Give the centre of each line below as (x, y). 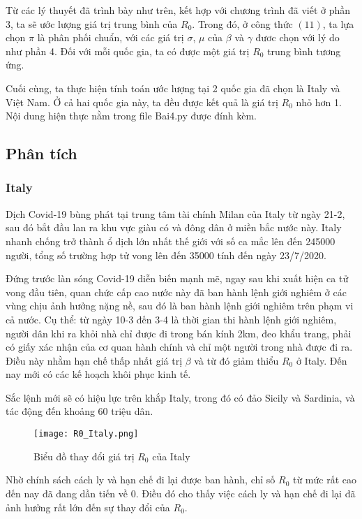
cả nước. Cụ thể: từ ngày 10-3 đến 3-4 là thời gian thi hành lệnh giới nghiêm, (171, 319)
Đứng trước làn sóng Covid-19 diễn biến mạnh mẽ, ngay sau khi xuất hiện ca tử (177, 278)
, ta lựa (338, 23)
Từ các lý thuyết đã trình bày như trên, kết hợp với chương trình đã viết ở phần (178, 10)
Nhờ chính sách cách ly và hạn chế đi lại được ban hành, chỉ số (141, 480)
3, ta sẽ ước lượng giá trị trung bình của (92, 23)
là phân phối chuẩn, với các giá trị (111, 37)
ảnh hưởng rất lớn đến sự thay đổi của (88, 507)
